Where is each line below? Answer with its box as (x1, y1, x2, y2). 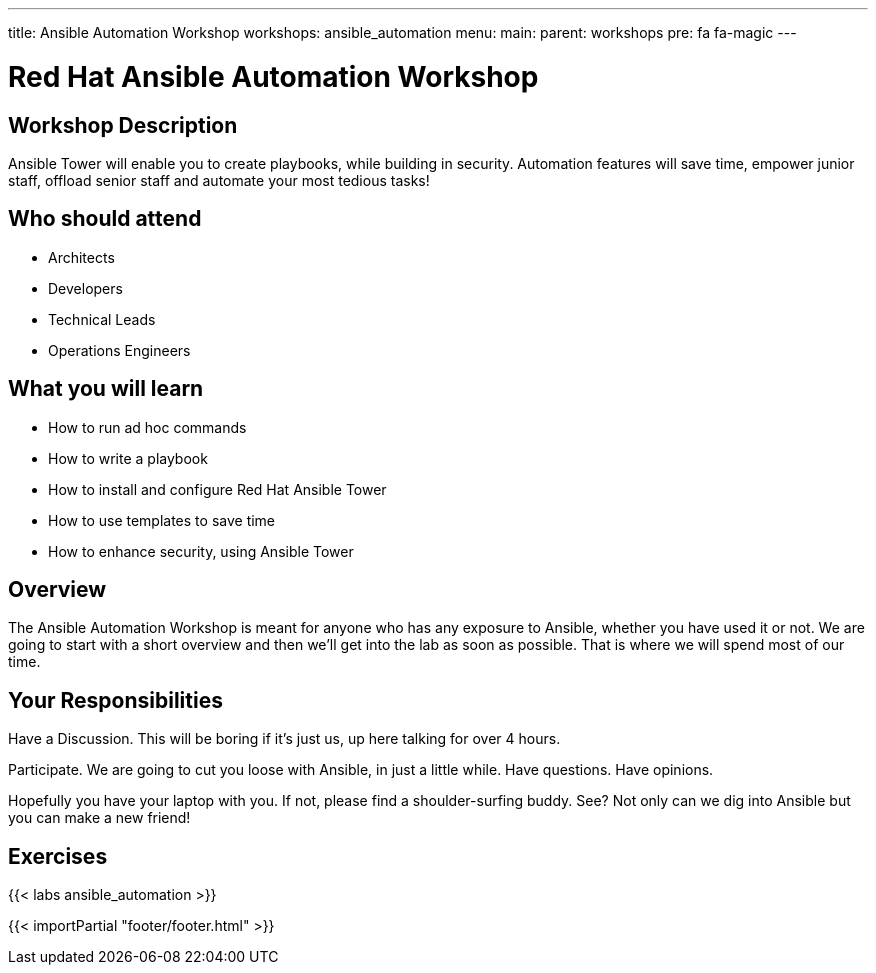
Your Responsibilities (8, 687, 223, 713)
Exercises (8, 843, 108, 869)
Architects (48, 248, 115, 266)
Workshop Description (8, 112, 238, 138)
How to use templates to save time (48, 511, 276, 529)
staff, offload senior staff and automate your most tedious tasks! (8, 171, 430, 189)
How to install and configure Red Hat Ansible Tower (48, 480, 387, 498)
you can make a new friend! (8, 809, 191, 827)
